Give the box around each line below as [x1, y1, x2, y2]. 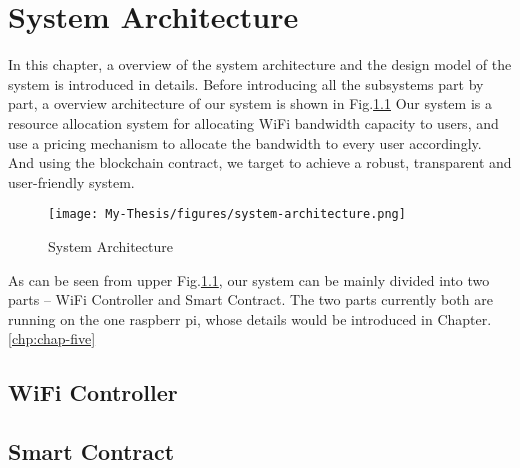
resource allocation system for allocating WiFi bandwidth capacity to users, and [8, 112, 499, 133]
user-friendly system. [8, 171, 135, 192]
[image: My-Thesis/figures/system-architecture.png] [48, 207, 406, 222]
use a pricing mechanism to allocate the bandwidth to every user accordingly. [8, 132, 482, 153]
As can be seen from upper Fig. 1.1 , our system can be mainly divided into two [8, 269, 490, 290]
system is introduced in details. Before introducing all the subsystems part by [8, 73, 484, 94]
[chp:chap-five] [8, 328, 96, 349]
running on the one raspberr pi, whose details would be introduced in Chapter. [8, 308, 492, 329]
